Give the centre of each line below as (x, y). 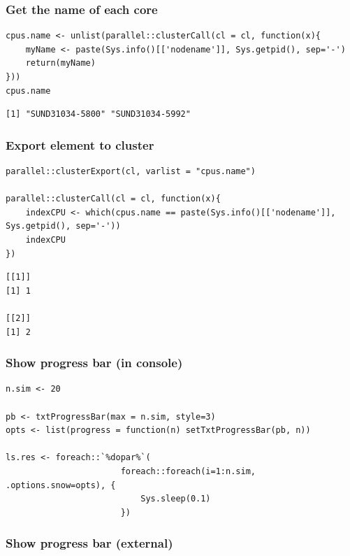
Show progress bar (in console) (94, 363)
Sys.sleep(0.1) (176, 499)
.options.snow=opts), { (61, 485)
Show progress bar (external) (89, 543)
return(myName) (60, 63)
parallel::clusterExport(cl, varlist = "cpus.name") (131, 171)
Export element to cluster (80, 144)
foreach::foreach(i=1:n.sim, (188, 471)
